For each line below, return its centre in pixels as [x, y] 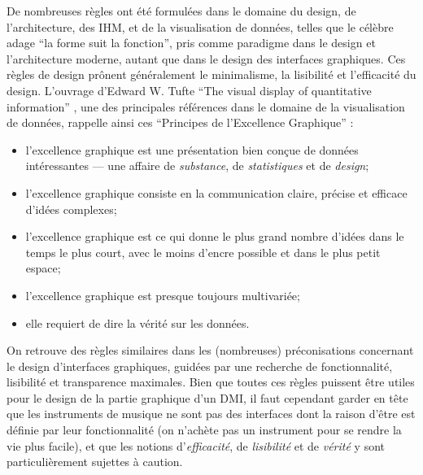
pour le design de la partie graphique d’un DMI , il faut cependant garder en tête [207, 397]
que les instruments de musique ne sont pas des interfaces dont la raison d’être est [211, 414]
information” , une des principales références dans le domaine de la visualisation [206, 106]
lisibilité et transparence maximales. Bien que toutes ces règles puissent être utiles [211, 382]
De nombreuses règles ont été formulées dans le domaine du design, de [181, 11]
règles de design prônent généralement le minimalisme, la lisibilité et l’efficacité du [211, 74]
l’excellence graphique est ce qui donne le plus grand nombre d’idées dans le [215, 236]
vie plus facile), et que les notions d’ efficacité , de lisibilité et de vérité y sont [196, 445]
